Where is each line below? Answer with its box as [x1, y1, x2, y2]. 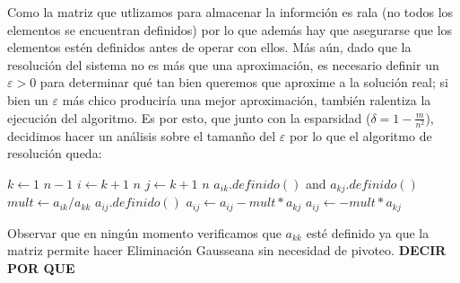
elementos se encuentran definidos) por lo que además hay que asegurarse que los [7, 20, 453, 39]
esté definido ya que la [306, 223, 430, 242]
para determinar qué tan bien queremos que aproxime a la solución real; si [39, 73, 448, 92]
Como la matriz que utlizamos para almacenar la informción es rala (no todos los [7, 3, 454, 21]
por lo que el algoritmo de [289, 126, 432, 145]
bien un [7, 90, 48, 109]
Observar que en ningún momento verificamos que [7, 223, 282, 242]
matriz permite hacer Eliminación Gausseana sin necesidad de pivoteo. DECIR [7, 241, 447, 260]
